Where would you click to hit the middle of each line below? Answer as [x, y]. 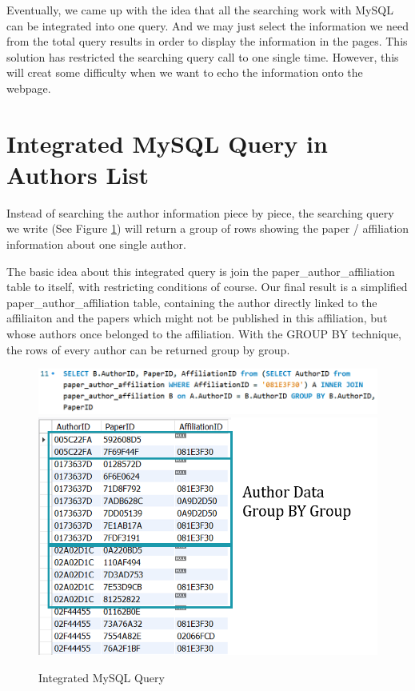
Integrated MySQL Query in [167, 143]
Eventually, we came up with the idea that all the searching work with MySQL [200, 10]
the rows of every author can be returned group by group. [148, 349]
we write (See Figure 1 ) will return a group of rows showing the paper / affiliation [208, 228]
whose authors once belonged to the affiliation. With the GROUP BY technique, [204, 334]
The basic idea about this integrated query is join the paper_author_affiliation [201, 271]
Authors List [78, 174]
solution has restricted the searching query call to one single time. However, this [203, 56]
